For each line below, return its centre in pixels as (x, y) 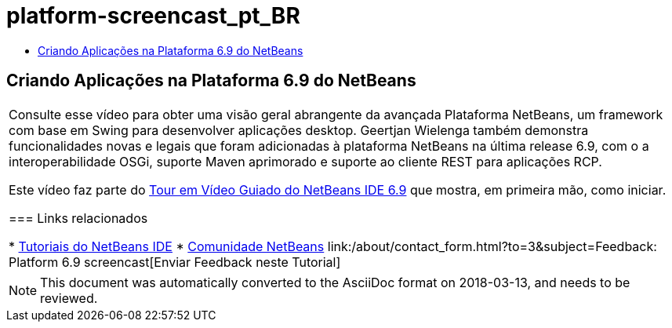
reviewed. (69, 298)
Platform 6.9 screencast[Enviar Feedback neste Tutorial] (175, 262)
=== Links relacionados (78, 218)
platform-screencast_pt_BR (153, 16)
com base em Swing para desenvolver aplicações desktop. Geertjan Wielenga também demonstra (299, 130)
